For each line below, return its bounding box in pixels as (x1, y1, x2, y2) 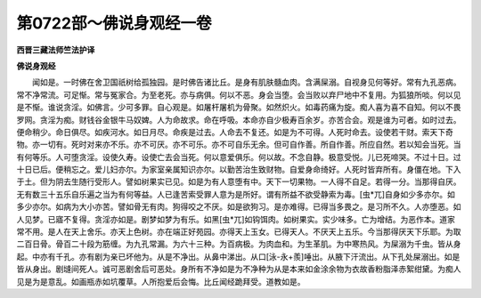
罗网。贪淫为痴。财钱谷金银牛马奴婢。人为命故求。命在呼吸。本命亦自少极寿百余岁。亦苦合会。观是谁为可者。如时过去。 (16, 114, 461, 125)
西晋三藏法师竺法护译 (16, 44, 95, 55)
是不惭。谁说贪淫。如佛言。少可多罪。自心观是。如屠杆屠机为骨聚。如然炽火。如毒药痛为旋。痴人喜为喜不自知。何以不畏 (16, 102, 461, 113)
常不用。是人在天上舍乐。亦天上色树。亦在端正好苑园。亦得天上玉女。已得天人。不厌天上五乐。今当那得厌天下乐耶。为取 (16, 227, 461, 238)
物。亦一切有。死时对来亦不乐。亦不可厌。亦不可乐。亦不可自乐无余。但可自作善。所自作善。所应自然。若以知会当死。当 (16, 139, 461, 150)
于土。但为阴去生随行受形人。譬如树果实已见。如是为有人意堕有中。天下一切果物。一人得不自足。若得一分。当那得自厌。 (16, 176, 461, 187)
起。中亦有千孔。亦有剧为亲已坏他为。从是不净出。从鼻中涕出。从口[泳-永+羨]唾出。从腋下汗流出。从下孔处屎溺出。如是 (16, 251, 461, 262)
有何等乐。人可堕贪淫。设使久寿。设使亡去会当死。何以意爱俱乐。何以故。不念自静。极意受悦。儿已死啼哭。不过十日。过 (16, 151, 461, 162)
